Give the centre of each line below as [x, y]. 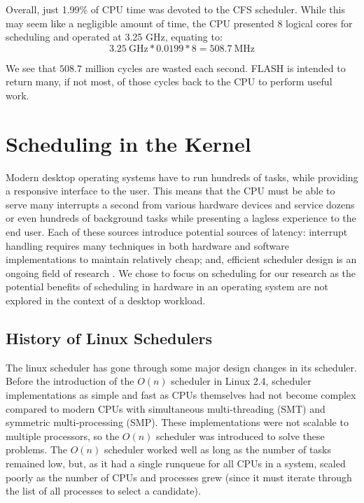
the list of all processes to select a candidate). [103, 491]
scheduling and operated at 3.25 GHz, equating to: [114, 37]
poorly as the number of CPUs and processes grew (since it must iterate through [179, 477]
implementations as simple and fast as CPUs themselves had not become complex [181, 395]
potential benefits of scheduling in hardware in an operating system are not [167, 286]
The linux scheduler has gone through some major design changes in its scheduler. [181, 367]
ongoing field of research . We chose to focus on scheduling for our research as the [181, 272]
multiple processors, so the [63, 435]
